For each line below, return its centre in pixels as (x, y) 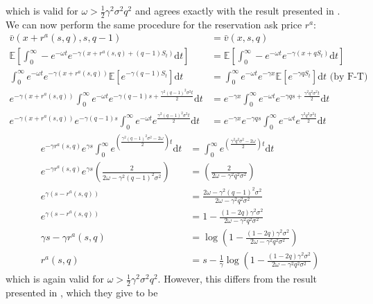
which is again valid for (55, 279)
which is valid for (42, 10)
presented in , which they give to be (82, 293)
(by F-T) (349, 77)
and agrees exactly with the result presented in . (237, 10)
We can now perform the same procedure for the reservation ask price (154, 24)
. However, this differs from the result (237, 279)
